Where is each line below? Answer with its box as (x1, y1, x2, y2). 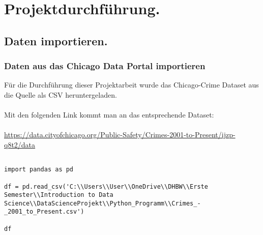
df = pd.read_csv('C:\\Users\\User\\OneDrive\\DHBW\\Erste (4, 183, 208, 190)
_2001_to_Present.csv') (4, 208, 84, 216)
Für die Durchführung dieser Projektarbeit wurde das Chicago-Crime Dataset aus (4, 79, 259, 90)
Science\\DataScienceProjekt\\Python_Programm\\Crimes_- (4, 199, 201, 207)
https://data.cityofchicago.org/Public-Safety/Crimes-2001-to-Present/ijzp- (4, 129, 236, 140)
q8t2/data (4, 139, 36, 150)
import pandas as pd (4, 166, 74, 173)
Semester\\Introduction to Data (4, 191, 113, 199)
